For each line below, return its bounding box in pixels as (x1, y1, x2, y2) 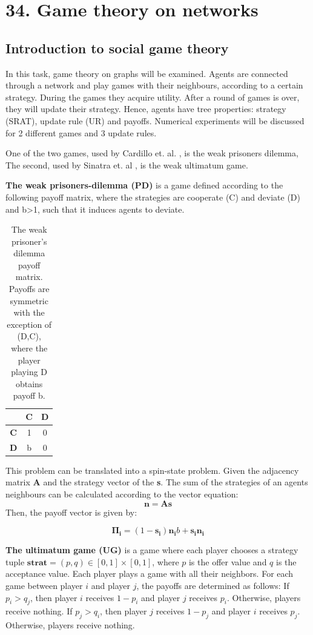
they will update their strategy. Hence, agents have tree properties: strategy (5, 102, 286, 115)
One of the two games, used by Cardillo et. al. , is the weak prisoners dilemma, (5, 147, 298, 159)
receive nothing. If (5, 605, 73, 617)
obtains (15, 377, 43, 390)
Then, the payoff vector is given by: (5, 505, 137, 518)
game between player (5, 579, 83, 591)
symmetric (10, 294, 48, 307)
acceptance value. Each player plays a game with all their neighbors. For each (5, 567, 294, 580)
